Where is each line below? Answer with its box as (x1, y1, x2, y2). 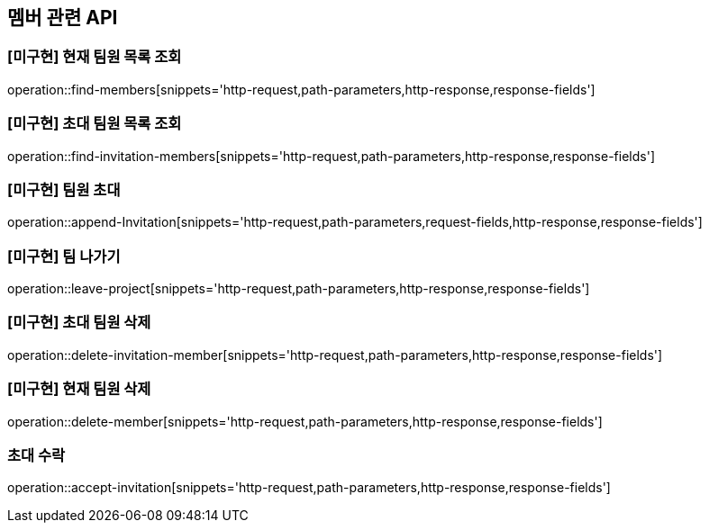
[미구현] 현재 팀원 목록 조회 (7, 48, 182, 67)
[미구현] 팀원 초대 (7, 180, 121, 199)
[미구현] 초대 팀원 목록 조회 (7, 114, 182, 133)
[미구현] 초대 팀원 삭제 (7, 313, 151, 332)
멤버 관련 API (7, 6, 118, 29)
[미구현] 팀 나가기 (7, 247, 121, 265)
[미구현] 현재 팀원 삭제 (7, 380, 151, 399)
